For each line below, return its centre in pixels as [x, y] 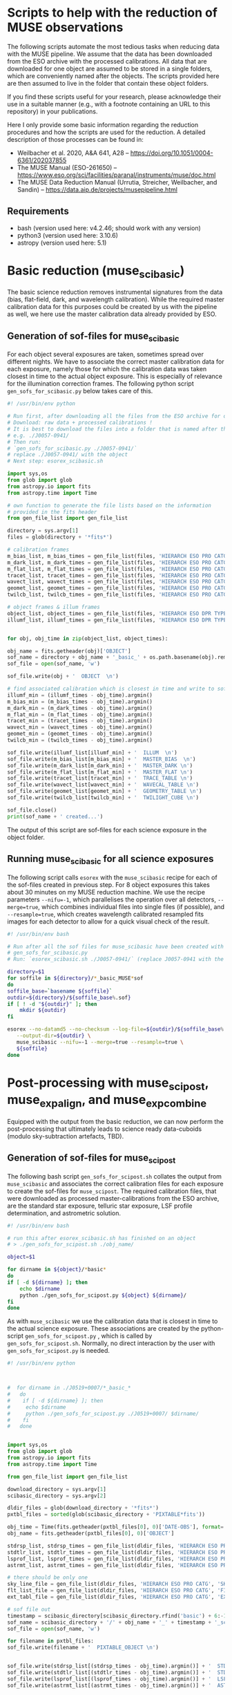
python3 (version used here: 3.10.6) [68, 235]
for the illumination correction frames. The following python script [101, 384]
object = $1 [21, 1257]
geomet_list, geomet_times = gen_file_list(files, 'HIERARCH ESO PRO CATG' [118, 588]
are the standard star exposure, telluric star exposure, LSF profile [100, 1206]
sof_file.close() [32, 810]
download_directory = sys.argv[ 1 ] [57, 1489]
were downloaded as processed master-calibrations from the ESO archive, [113, 1198]
